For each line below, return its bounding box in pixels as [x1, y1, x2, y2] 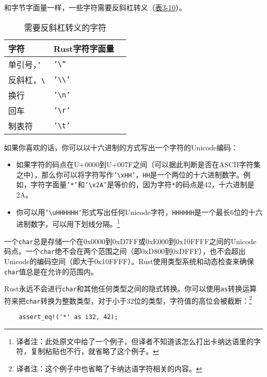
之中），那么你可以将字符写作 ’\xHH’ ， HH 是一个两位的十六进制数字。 [16, 169, 244, 180]
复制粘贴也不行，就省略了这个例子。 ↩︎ [30, 346, 159, 356]
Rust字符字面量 [53, 42, 115, 54]
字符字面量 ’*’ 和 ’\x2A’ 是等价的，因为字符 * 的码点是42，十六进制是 [30, 179, 255, 190]
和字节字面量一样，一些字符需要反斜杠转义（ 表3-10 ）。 [4, 2, 186, 12]
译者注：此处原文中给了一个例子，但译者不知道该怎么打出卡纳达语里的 [16, 335, 254, 346]
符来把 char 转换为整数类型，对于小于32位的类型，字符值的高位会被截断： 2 [4, 293, 252, 306]
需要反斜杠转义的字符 [24, 21, 107, 33]
